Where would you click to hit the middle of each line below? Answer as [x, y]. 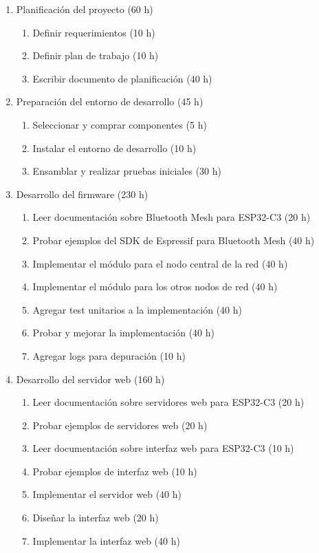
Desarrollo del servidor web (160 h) [90, 379]
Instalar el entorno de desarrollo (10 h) [114, 148]
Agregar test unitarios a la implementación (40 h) [137, 309]
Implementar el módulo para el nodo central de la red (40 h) [160, 263]
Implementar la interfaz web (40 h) [106, 540]
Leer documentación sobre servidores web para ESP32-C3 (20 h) [168, 402]
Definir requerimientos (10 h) [94, 32]
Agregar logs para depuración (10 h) [109, 355]
